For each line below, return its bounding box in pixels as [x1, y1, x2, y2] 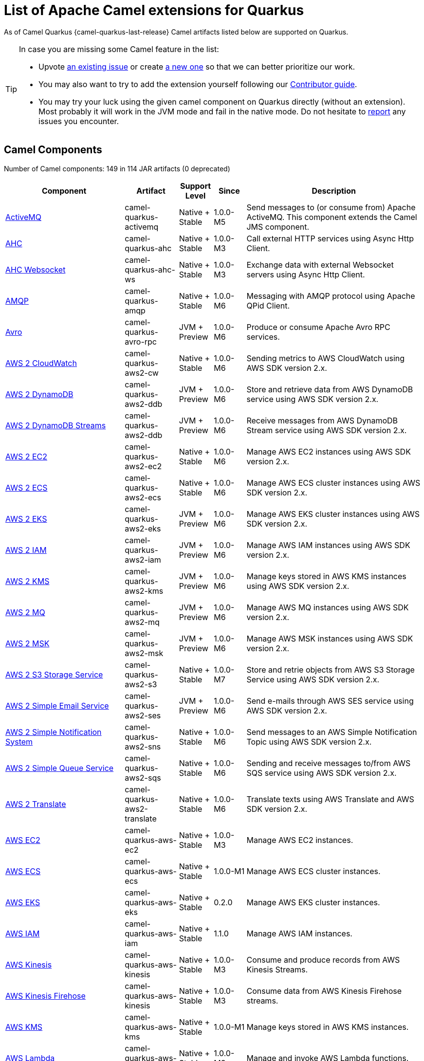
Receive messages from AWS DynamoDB [246, 415, 398, 425]
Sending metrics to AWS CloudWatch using [246, 353, 405, 363]
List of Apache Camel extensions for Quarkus [4, 2, 304, 18]
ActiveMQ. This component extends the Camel [246, 212, 417, 222]
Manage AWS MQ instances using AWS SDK [246, 602, 409, 612]
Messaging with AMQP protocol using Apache [246, 291, 415, 301]
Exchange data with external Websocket [246, 259, 394, 270]
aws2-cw [125, 367, 159, 378]
